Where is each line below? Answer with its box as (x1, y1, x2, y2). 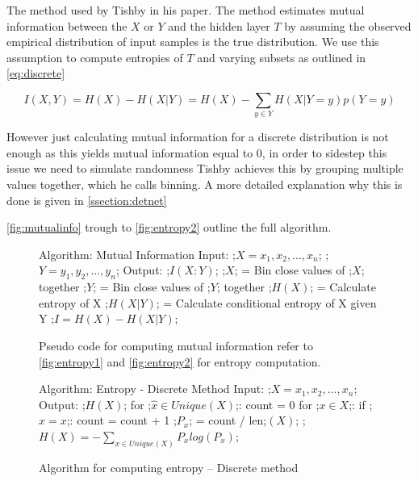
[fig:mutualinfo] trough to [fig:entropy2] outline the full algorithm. (6, 219, 332, 236)
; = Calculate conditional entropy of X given (156, 294, 377, 311)
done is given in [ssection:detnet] (6, 191, 167, 208)
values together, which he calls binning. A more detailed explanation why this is (6, 176, 403, 193)
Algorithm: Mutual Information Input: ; (39, 245, 236, 262)
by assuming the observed (284, 17, 412, 34)
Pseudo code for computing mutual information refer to (39, 337, 313, 354)
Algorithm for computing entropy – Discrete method (39, 458, 299, 475)
